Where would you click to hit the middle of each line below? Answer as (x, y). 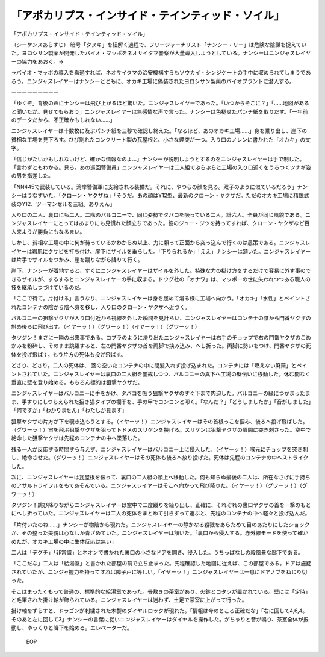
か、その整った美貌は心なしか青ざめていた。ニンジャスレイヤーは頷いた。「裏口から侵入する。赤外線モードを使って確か (159, 533)
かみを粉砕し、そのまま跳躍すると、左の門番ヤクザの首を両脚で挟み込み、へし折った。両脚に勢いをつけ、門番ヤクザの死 (161, 346)
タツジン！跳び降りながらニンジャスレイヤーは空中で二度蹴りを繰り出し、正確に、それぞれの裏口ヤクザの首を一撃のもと (161, 505)
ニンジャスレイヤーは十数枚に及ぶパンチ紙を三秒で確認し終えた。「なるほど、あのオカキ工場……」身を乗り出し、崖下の (159, 131)
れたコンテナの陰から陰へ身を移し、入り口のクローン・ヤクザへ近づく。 (101, 307)
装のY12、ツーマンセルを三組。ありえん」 (63, 204)
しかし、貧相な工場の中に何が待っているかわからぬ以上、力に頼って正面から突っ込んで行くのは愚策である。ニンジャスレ (161, 243)
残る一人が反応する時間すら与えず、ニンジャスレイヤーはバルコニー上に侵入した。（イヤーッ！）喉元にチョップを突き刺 (159, 449)
